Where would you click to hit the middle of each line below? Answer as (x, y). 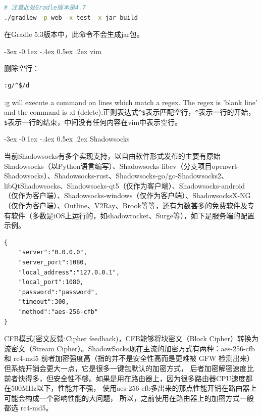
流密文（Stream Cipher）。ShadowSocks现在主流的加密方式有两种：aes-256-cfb (129, 348)
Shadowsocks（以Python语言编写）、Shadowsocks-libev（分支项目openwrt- (122, 166)
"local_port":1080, (51, 282)
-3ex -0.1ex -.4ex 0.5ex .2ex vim (53, 51)
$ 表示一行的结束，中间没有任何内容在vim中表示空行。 (93, 122)
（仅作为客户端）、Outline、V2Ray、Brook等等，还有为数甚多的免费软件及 (126, 205)
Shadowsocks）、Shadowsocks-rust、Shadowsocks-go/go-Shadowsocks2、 (116, 176)
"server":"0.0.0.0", (53, 252)
